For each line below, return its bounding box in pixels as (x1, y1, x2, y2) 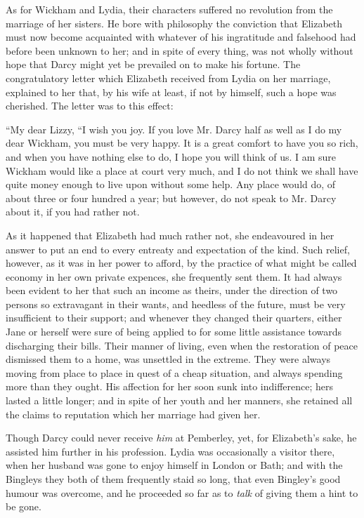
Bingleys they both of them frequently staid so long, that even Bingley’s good (6, 472, 341, 486)
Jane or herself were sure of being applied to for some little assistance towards (6, 324, 342, 339)
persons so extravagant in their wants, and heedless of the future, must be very (6, 296, 346, 311)
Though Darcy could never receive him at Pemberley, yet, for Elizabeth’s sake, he (6, 430, 357, 445)
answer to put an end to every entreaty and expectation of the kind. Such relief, (6, 241, 350, 256)
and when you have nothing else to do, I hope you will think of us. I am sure (6, 149, 337, 164)
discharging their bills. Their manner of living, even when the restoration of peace (6, 338, 358, 352)
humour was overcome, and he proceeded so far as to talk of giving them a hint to (6, 485, 358, 500)
